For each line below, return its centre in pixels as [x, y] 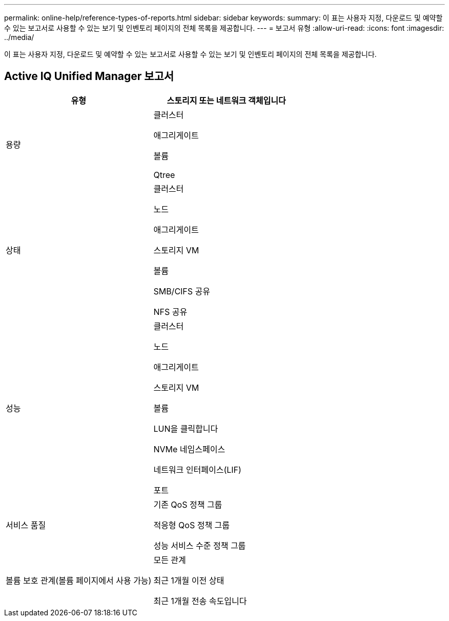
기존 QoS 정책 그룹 [188, 504]
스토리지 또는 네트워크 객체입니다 [226, 100]
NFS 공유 [170, 312]
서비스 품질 [26, 525]
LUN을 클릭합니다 [186, 428]
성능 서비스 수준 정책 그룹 [200, 545]
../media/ [19, 37]
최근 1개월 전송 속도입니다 [200, 601]
